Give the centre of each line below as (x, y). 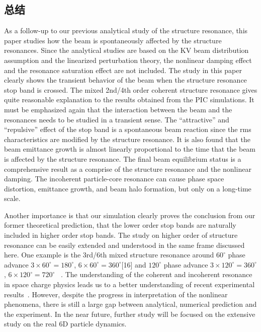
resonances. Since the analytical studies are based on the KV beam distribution (126, 50)
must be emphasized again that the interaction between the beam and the (118, 109)
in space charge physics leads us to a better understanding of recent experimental (129, 284)
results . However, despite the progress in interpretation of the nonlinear (116, 294)
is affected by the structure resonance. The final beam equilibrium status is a (123, 158)
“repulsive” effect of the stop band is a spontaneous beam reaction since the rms (128, 129)
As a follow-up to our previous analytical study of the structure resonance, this (126, 30)
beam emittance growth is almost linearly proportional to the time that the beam (130, 149)
